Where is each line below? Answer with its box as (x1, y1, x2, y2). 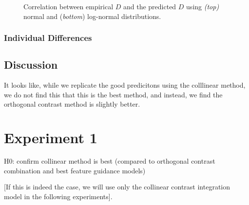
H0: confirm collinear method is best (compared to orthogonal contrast (4, 156, 215, 166)
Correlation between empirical (23, 1, 114, 11)
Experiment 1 (4, 128, 97, 148)
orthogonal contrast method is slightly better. (4, 99, 140, 109)
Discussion (4, 57, 58, 72)
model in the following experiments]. (4, 191, 113, 201)
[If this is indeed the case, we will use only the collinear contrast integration (4, 182, 230, 192)
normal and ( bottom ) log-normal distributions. (23, 11, 161, 21)
